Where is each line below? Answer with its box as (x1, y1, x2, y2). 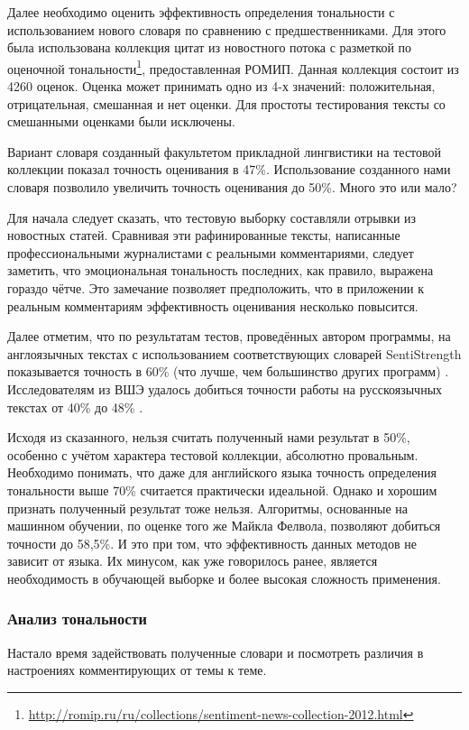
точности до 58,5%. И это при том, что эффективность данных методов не (7, 533, 417, 552)
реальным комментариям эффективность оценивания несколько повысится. (7, 296, 418, 315)
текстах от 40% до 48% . (7, 397, 143, 416)
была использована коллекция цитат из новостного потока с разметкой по (7, 38, 412, 57)
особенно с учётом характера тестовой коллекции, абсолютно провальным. (7, 445, 418, 464)
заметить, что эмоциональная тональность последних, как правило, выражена (7, 261, 434, 280)
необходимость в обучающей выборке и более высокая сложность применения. (7, 568, 441, 587)
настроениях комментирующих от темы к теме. (7, 661, 267, 679)
